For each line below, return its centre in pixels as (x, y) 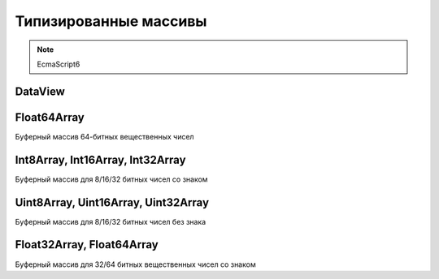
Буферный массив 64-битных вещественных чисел (104, 136)
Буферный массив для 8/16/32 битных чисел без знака (111, 221)
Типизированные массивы (111, 21)
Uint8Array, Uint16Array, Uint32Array (112, 202)
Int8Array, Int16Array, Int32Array (100, 159)
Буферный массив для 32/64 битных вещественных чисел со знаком (135, 264)
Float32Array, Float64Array (87, 245)
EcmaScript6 (59, 64)
